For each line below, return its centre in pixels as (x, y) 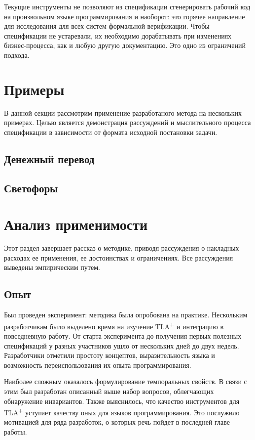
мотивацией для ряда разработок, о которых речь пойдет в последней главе (117, 422)
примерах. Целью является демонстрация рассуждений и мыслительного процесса (127, 122)
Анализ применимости (76, 224)
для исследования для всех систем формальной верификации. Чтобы (107, 26)
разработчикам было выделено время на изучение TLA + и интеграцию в (114, 325)
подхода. (17, 55)
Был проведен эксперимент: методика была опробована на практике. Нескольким (126, 315)
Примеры (34, 89)
